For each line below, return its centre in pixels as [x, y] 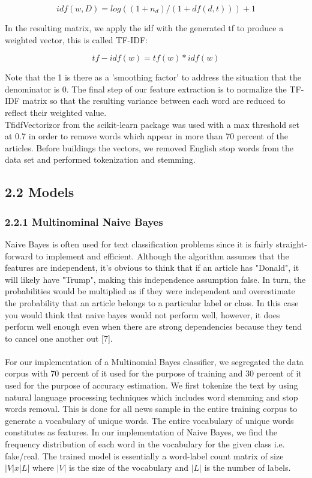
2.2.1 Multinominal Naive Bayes [84, 221]
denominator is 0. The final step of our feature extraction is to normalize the [146, 89]
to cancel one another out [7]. [59, 338]
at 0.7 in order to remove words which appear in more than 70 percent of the [147, 136]
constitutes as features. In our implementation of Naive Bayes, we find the [141, 432]
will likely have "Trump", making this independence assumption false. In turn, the [155, 279]
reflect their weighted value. [56, 112]
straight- [291, 244]
